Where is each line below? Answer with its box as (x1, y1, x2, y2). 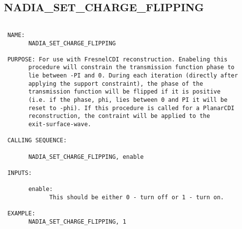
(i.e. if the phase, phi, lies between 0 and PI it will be (28, 96, 228, 104)
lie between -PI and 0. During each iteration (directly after (28, 72, 238, 79)
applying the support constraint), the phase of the (28, 80, 203, 87)
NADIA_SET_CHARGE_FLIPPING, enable (28, 153, 144, 160)
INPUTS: (7, 170, 32, 177)
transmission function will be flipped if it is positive (28, 88, 221, 95)
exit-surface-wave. (28, 121, 91, 128)
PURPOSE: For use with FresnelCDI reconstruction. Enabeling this (7, 56, 228, 63)
